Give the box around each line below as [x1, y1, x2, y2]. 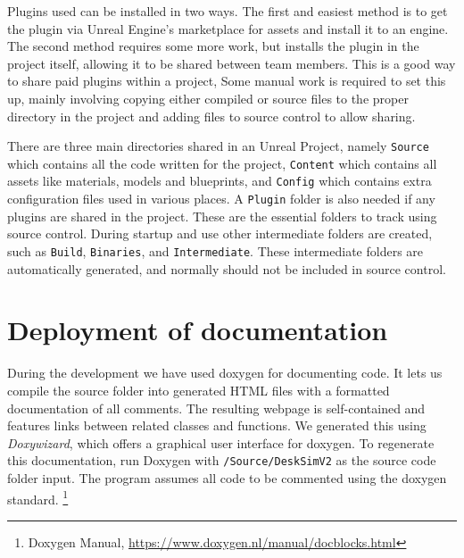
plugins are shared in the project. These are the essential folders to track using [7, 206, 437, 225]
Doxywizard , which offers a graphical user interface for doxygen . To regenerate [7, 433, 435, 452]
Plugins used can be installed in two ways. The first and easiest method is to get [7, 2, 448, 20]
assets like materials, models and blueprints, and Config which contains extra [7, 171, 432, 190]
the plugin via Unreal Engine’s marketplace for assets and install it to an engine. [7, 19, 449, 37]
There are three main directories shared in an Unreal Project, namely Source [7, 137, 429, 155]
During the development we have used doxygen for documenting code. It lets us [7, 363, 443, 382]
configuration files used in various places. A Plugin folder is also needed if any [7, 189, 435, 208]
